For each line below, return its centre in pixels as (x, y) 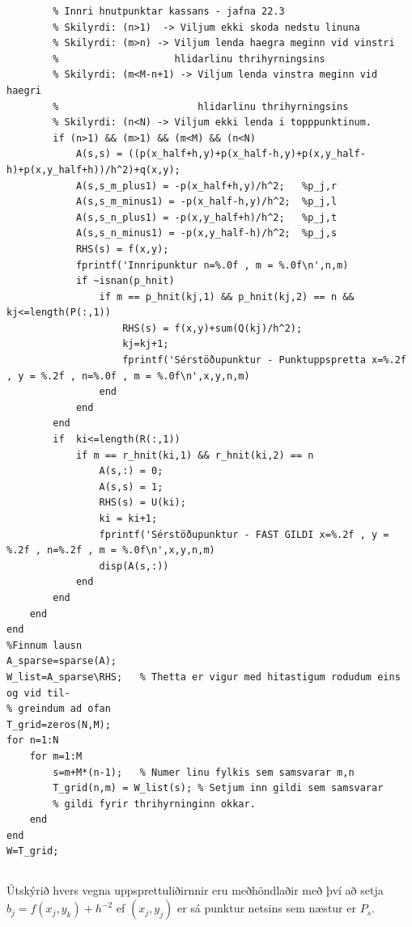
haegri (24, 90)
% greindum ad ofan (59, 709)
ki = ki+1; (128, 519)
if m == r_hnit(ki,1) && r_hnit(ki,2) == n (195, 455)
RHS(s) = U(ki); (142, 503)
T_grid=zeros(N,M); (59, 724)
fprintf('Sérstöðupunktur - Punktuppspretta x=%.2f (264, 360)
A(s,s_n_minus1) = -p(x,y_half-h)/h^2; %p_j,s (206, 233)
